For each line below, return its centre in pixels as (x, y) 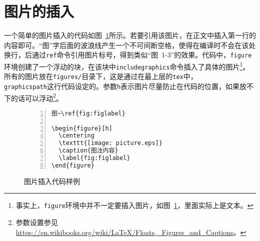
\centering (76, 136)
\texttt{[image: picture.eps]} (110, 143)
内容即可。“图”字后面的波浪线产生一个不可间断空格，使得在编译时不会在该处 (130, 45)
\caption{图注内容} (88, 151)
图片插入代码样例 (52, 181)
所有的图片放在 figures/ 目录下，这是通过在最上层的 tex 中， (101, 76)
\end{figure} (73, 165)
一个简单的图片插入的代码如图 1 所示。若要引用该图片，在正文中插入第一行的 (130, 35)
